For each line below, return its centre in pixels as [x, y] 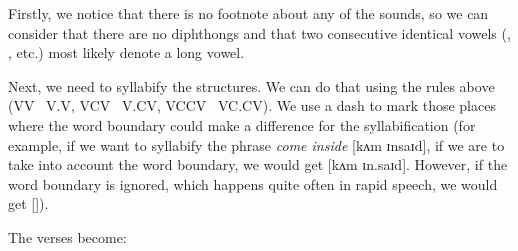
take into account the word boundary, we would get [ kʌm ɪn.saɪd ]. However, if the [258, 164]
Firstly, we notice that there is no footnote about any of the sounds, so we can [248, 13]
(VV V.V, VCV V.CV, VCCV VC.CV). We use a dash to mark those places [252, 105]
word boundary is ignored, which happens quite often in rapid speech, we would [253, 183]
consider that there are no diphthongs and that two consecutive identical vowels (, [259, 32]
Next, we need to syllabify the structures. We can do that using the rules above [251, 85]
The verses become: [67, 236]
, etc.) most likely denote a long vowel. [126, 52]
